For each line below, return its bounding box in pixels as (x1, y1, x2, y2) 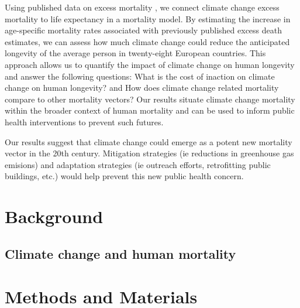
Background (5, 204, 104, 228)
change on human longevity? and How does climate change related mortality (5, 81, 279, 94)
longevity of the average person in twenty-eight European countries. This (5, 47, 266, 59)
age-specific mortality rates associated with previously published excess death (5, 24, 282, 36)
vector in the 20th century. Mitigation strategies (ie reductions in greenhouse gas (5, 147, 294, 159)
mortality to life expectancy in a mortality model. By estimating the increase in (5, 12, 291, 25)
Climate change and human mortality (5, 244, 236, 262)
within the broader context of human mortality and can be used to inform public (5, 104, 295, 117)
